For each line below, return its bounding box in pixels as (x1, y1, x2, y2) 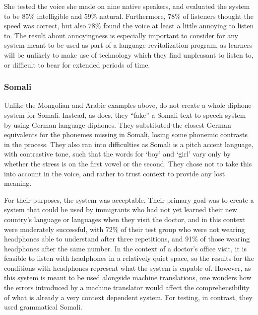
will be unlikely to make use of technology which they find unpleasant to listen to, (4, 49, 254, 60)
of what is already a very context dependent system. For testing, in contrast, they (4, 292, 253, 302)
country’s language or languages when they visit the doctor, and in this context (4, 214, 246, 224)
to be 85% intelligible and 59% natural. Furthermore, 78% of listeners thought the (4, 10, 254, 21)
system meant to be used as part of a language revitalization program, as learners (4, 40, 253, 50)
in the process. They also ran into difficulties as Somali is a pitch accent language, (4, 139, 254, 149)
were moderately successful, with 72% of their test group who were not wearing (4, 224, 245, 234)
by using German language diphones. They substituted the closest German (4, 119, 231, 130)
